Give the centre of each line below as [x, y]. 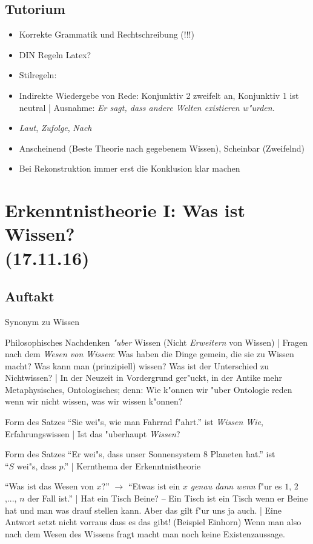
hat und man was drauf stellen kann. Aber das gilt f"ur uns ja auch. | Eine [143, 510]
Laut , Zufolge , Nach [55, 128]
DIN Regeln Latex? [55, 54]
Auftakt [30, 296]
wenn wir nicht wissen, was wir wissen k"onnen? [94, 401]
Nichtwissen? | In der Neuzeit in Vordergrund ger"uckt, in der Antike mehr [143, 378]
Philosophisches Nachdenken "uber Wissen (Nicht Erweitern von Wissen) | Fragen [156, 342]
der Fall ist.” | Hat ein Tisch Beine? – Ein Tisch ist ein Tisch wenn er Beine [168, 498]
